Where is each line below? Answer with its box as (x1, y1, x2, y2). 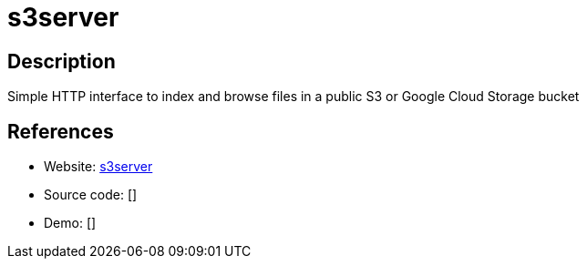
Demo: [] (44, 215, 97, 231)
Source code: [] (44, 187, 138, 203)
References (7, 119, 114, 143)
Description (7, 49, 116, 73)
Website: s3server (44, 159, 153, 175)
